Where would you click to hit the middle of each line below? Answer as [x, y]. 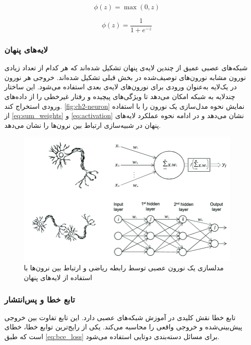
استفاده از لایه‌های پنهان [58, 277]
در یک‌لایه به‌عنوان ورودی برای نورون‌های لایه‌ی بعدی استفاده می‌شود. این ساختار [121, 87]
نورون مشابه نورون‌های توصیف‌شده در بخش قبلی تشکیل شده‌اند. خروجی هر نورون [125, 77]
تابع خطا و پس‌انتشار [40, 299]
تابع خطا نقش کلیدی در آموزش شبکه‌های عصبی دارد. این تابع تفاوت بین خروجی [120, 317]
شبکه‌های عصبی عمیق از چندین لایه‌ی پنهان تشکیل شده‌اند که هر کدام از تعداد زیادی [126, 68]
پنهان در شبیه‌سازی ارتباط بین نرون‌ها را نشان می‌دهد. [83, 125]
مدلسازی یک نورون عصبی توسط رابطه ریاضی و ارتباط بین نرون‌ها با [124, 268]
